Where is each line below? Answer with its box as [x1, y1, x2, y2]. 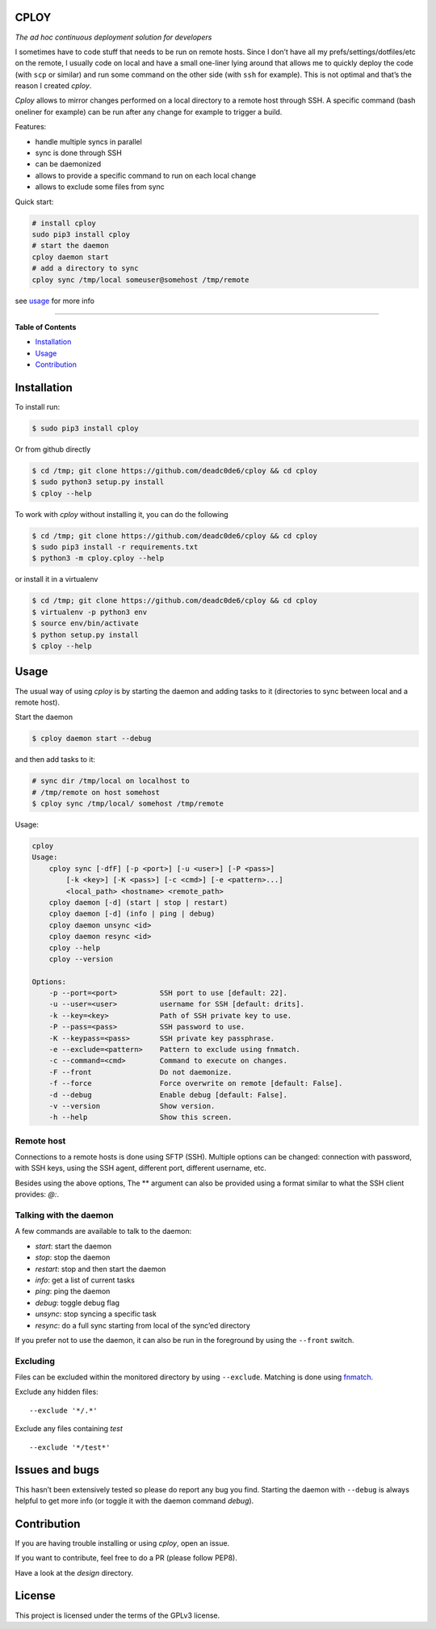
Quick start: [15, 196, 54, 206]
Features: [15, 122, 47, 132]
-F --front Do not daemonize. [48, 1067, 233, 1076]
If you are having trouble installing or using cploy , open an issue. [15, 1538, 230, 1547]
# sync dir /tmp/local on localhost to [31, 777, 190, 785]
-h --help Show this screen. [48, 1113, 233, 1122]
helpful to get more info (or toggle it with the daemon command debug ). [15, 1496, 254, 1505]
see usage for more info [15, 296, 94, 305]
